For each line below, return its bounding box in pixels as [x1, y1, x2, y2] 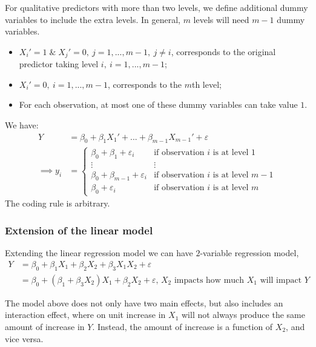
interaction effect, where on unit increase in [5, 308, 166, 321]
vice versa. [5, 332, 44, 345]
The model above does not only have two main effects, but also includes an [5, 296, 283, 309]
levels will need [193, 13, 249, 25]
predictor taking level [19, 58, 99, 70]
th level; [191, 78, 222, 90]
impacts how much [174, 276, 245, 285]
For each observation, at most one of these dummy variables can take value [19, 98, 298, 111]
